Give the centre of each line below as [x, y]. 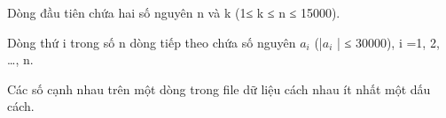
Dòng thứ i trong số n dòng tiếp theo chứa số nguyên [152, 42]
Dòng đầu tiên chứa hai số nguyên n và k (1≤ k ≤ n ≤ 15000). [174, 12]
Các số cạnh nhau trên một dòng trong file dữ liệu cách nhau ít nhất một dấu [219, 88]
